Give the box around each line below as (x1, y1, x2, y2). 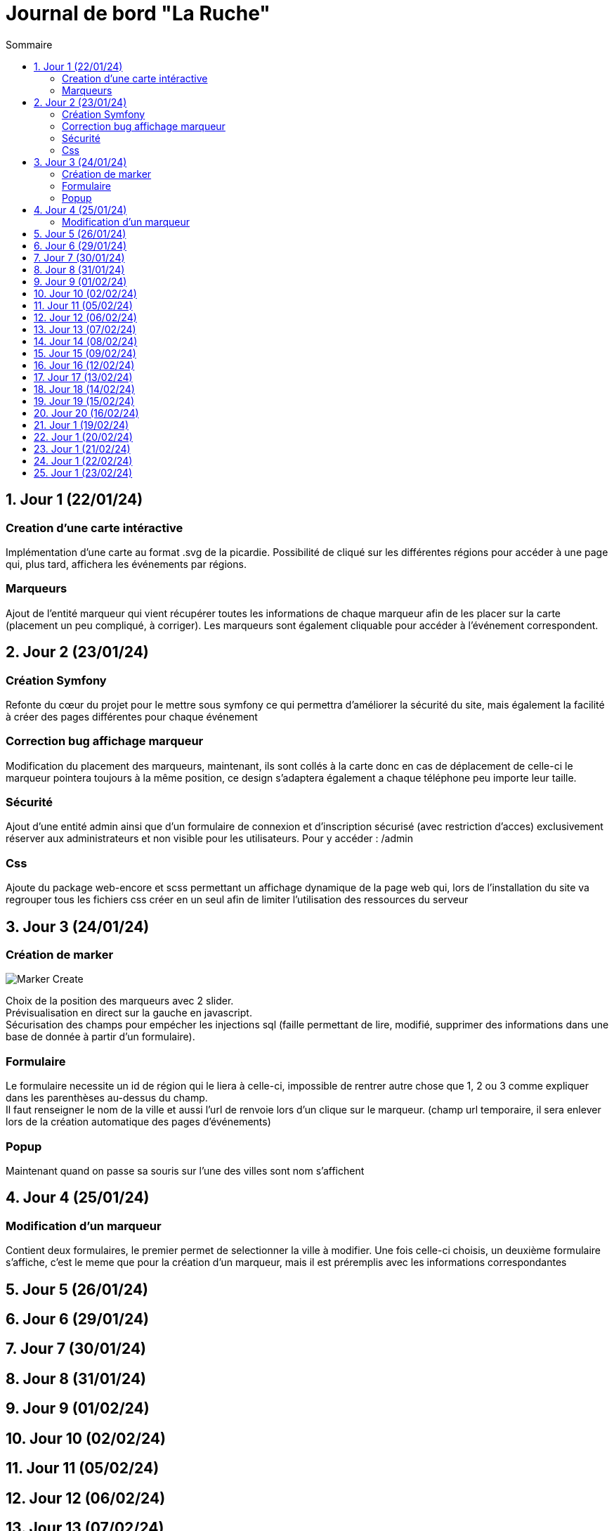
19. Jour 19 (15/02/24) (34, 394, 135, 407)
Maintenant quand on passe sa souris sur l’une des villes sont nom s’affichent (6, 1164, 365, 1177)
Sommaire (6, 38, 53, 51)
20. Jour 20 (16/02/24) (34, 406, 139, 419)
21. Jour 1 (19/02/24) (34, 418, 129, 431)
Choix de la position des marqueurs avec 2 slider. (6, 995, 234, 1007)
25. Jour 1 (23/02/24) (34, 466, 133, 479)
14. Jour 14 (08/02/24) (34, 335, 138, 347)
